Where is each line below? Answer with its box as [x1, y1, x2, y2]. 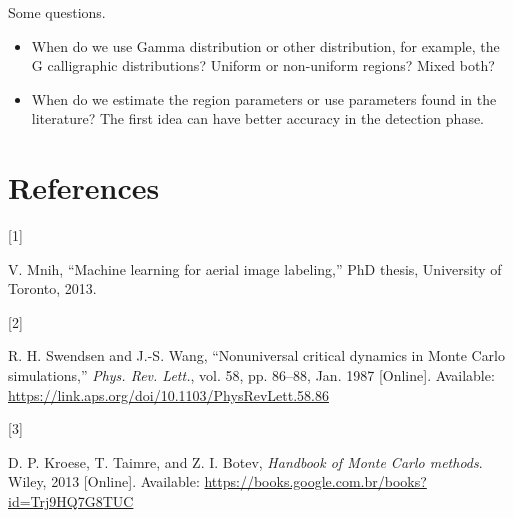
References [8, 167, 160, 208]
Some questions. [8, 2, 106, 22]
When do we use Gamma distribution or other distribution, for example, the [31, 35, 500, 56]
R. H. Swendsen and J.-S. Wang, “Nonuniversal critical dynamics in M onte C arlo [8, 345, 506, 366]
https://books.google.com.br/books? [204, 471, 427, 492]
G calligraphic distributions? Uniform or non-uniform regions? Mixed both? [31, 55, 495, 76]
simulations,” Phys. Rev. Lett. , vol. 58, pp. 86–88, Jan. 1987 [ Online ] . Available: [8, 365, 495, 386]
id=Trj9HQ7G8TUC [8, 491, 134, 512]
